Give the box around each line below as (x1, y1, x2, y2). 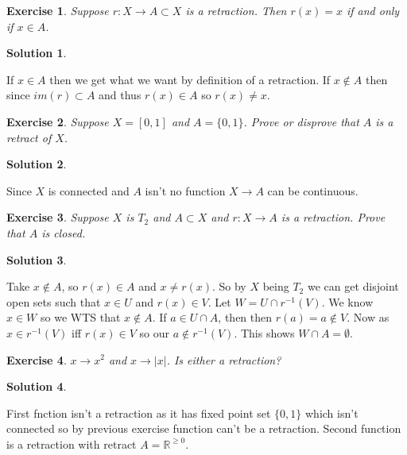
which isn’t (304, 404, 359, 421)
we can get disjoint (307, 278, 399, 295)
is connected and (48, 182, 130, 199)
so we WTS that (40, 309, 121, 326)
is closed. (41, 224, 86, 241)
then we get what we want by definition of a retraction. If (49, 71, 331, 87)
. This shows (234, 324, 295, 341)
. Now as (347, 309, 390, 326)
